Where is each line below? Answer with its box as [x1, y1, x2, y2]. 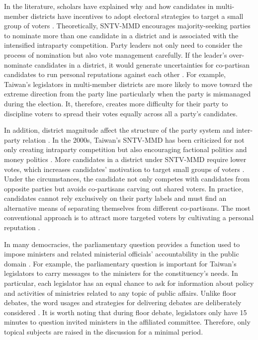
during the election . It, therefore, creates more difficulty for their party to [4, 98, 228, 108]
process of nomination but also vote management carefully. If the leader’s [4, 49, 227, 60]
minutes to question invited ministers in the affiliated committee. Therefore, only [4, 317, 251, 327]
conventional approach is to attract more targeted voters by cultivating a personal [4, 212, 254, 223]
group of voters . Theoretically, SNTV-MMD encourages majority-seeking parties [4, 20, 251, 31]
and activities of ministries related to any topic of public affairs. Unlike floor [4, 287, 237, 298]
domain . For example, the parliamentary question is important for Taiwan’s [4, 258, 237, 268]
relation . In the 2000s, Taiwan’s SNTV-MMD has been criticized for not [22, 134, 245, 145]
